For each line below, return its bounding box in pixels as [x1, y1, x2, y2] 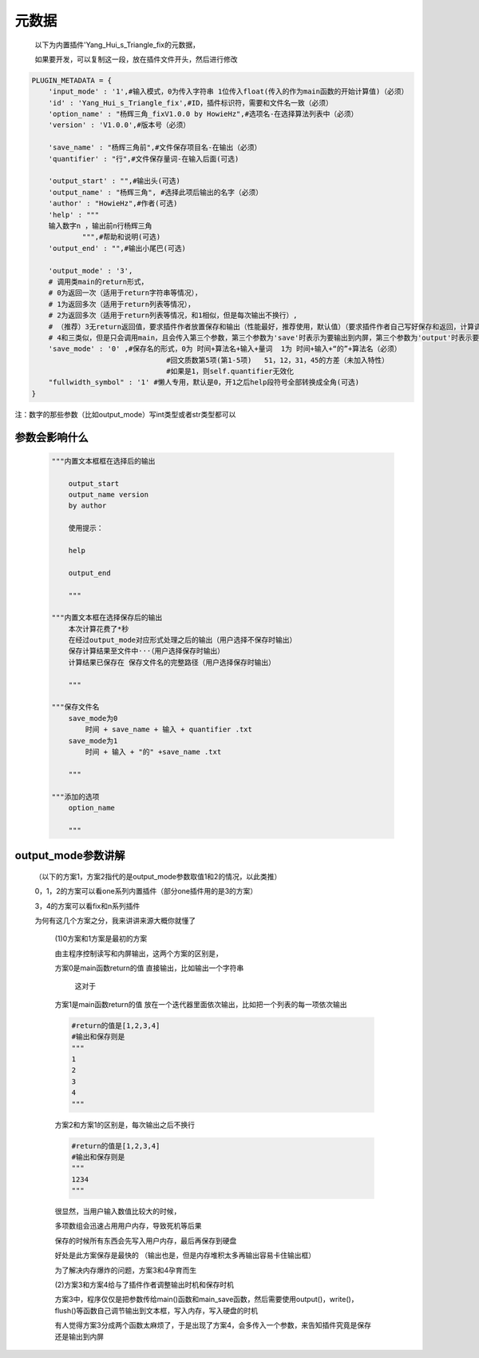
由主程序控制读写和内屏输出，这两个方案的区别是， [54, 948, 223, 958]
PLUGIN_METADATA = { [31, 76, 112, 85]
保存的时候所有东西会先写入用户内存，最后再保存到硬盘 [54, 1236, 237, 1245]
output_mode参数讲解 [14, 849, 125, 862]
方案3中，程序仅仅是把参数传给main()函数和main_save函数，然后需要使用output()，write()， [54, 1295, 358, 1304]
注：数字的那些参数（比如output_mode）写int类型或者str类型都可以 [14, 409, 236, 419]
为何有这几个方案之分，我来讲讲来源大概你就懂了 [34, 915, 196, 925]
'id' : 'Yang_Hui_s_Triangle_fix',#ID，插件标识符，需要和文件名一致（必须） [48, 98, 333, 107]
